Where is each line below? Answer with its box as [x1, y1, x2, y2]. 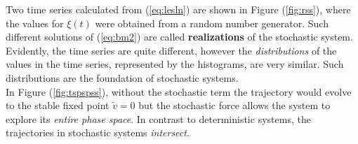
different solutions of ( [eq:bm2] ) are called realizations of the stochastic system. [6, 29, 353, 44]
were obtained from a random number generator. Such [95, 15, 329, 30]
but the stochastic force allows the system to [138, 98, 331, 113]
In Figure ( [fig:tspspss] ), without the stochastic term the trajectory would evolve [6, 84, 352, 99]
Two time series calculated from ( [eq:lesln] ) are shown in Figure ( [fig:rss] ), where [6, 2, 351, 16]
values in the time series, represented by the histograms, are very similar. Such [6, 57, 344, 71]
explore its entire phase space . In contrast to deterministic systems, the [6, 111, 311, 126]
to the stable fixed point [6, 98, 110, 113]
